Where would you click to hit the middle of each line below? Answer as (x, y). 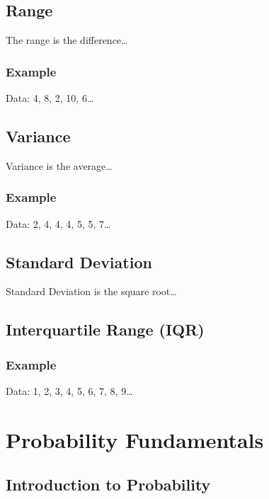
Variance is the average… (59, 165)
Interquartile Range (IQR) (105, 329)
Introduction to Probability (108, 484)
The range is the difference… (67, 40)
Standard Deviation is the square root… (91, 291)
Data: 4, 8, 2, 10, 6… (50, 98)
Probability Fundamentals (135, 439)
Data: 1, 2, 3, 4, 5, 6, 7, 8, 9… (69, 391)
